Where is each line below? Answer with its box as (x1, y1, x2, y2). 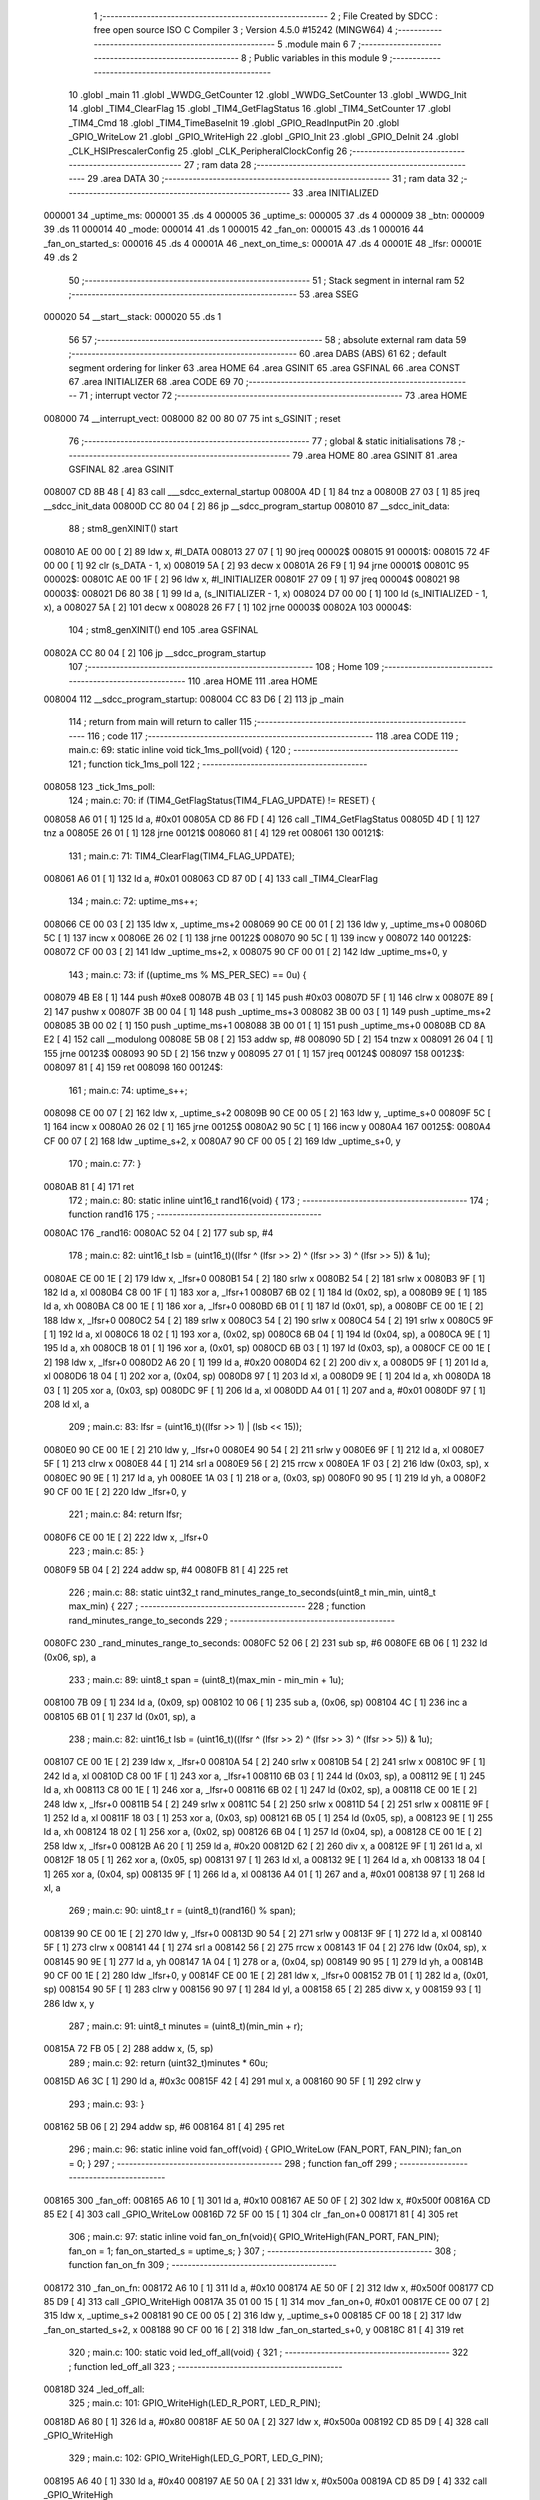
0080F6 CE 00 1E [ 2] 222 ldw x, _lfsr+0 (43, 1531, 209, 1543)
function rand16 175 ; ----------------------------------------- (68, 1208, 322, 1220)
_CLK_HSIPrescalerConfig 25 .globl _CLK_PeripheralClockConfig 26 (68, 145, 348, 157)
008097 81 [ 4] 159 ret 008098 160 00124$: (43, 1061, 224, 1074)
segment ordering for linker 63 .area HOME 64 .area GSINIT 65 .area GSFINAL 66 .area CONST (68, 361, 461, 374)
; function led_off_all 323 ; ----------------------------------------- (68, 2360, 343, 2372)
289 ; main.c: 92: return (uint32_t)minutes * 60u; (68, 2056, 269, 2069)
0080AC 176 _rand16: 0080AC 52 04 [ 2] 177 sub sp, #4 (43, 1226, 274, 1239)
